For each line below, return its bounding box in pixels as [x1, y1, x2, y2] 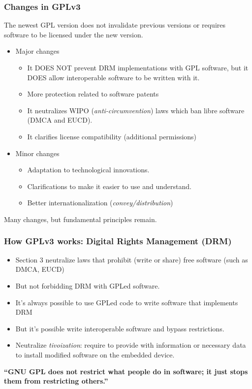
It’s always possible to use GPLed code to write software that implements [15, 297, 238, 307]
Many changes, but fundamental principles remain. [4, 214, 157, 224]
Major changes [15, 46, 60, 56]
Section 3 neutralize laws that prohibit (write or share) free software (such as [15, 254, 248, 264]
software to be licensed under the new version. [4, 29, 143, 39]
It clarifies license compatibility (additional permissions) [27, 131, 197, 141]
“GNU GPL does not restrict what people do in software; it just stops [4, 366, 248, 376]
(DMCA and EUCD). [27, 115, 93, 125]
